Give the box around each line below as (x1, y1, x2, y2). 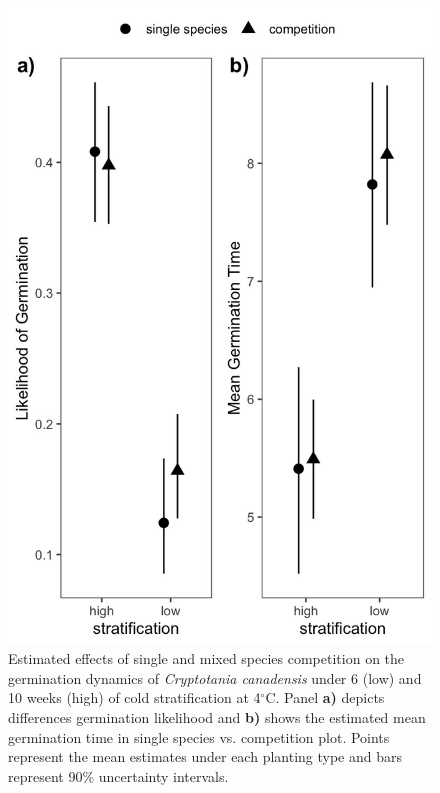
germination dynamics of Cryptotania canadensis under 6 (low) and (8, 667, 422, 688)
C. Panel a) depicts (265, 687, 385, 708)
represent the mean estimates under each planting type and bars (8, 746, 403, 767)
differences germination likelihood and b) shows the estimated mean (8, 706, 426, 727)
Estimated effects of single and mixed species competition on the (8, 648, 405, 669)
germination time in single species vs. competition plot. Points (8, 726, 390, 747)
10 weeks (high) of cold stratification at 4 (8, 687, 261, 708)
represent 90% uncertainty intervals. (8, 765, 229, 786)
